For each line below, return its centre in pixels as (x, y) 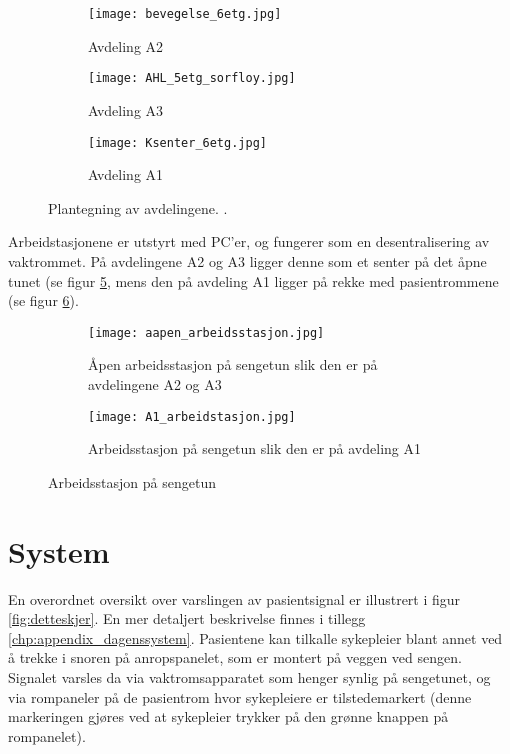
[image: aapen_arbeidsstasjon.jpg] (206, 332)
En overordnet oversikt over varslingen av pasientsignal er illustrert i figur (234, 598)
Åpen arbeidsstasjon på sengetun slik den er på (233, 364)
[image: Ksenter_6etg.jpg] (177, 142)
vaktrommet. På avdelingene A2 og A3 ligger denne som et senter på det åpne (247, 260)
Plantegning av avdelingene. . (138, 207)
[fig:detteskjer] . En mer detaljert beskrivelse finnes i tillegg (187, 618)
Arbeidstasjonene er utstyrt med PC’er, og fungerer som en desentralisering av (249, 241)
